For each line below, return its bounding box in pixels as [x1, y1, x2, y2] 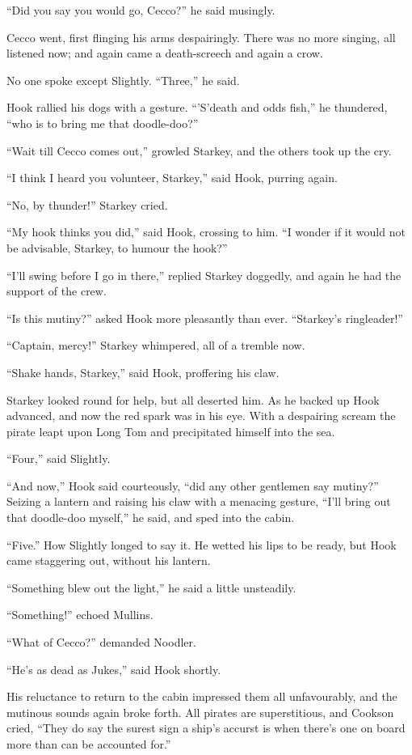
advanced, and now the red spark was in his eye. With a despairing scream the [6, 407, 396, 424]
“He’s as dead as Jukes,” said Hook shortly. [6, 660, 221, 677]
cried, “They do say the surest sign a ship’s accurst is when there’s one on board [6, 719, 406, 736]
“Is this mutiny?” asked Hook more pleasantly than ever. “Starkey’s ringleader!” [6, 309, 403, 326]
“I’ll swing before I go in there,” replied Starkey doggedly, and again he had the [6, 266, 401, 283]
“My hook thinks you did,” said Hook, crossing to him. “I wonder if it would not [6, 223, 406, 240]
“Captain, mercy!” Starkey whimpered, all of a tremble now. [6, 337, 305, 354]
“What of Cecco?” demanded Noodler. [6, 634, 196, 651]
